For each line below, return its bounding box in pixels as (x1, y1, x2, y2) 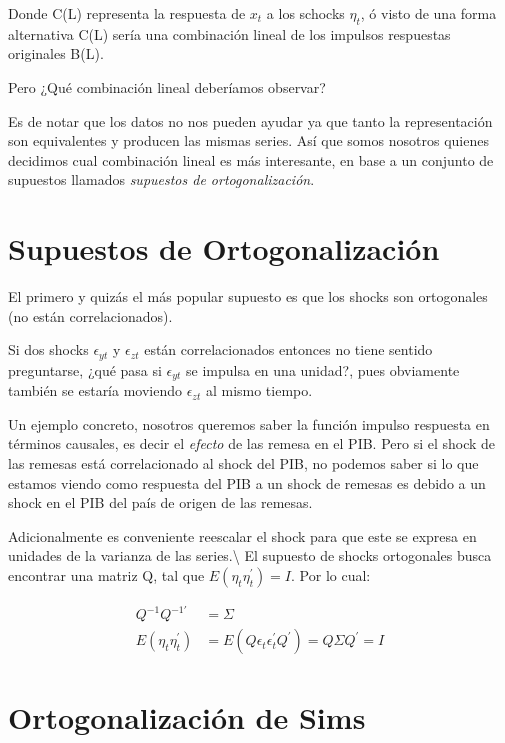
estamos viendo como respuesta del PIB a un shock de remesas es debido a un (8, 472, 486, 493)
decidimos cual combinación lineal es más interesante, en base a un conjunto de (8, 149, 494, 170)
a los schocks (266, 3, 345, 23)
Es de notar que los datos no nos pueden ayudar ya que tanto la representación (8, 110, 493, 131)
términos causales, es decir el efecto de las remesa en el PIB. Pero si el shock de (8, 433, 496, 454)
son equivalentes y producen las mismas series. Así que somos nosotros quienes (8, 130, 489, 151)
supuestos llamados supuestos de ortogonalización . (8, 169, 315, 190)
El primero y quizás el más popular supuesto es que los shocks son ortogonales (8, 286, 488, 307)
